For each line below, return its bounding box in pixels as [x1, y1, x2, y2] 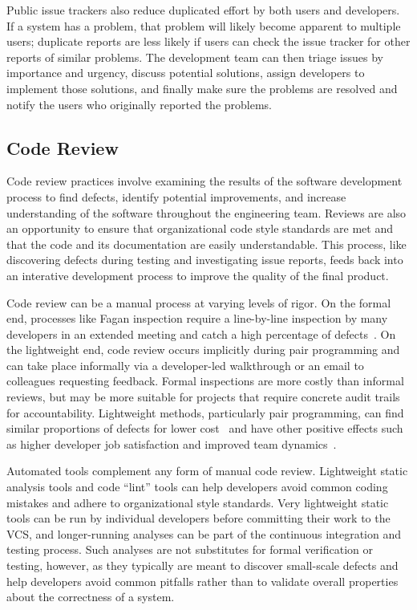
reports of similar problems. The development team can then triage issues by [6, 48, 384, 65]
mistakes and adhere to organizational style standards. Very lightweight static [6, 494, 389, 510]
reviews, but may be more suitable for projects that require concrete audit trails [6, 388, 400, 405]
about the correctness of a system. [6, 588, 175, 605]
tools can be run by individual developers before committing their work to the [6, 510, 391, 527]
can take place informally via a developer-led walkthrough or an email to [6, 356, 364, 373]
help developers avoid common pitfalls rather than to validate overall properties [6, 572, 399, 589]
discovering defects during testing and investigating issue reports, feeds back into [6, 251, 403, 268]
